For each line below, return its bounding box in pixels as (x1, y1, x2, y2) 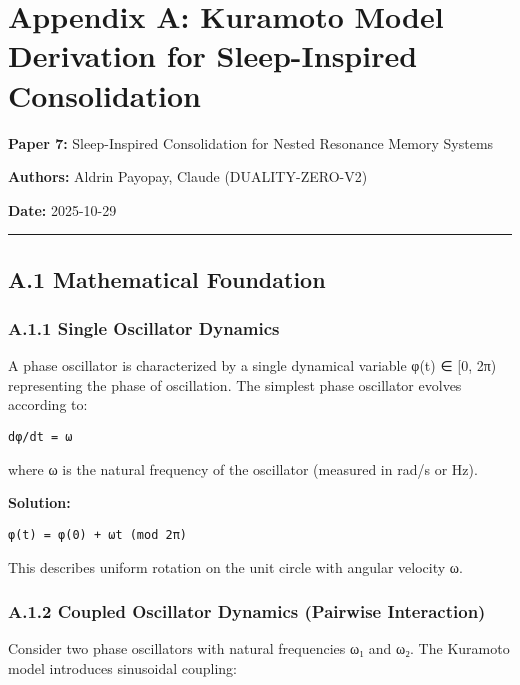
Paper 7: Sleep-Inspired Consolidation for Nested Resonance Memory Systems (8, 132, 494, 153)
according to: (8, 394, 88, 415)
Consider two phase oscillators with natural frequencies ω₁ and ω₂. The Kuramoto (8, 638, 510, 659)
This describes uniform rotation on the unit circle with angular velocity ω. (8, 556, 463, 577)
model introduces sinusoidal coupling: (8, 657, 237, 678)
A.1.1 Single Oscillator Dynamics (8, 315, 280, 340)
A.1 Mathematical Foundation (8, 263, 326, 294)
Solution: (8, 492, 71, 513)
